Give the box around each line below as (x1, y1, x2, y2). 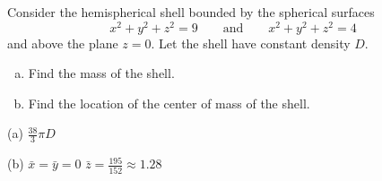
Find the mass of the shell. (28, 64, 175, 82)
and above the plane (7, 33, 118, 52)
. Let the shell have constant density (151, 33, 351, 52)
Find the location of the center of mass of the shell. (28, 93, 310, 112)
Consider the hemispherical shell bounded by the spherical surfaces (7, 3, 375, 21)
